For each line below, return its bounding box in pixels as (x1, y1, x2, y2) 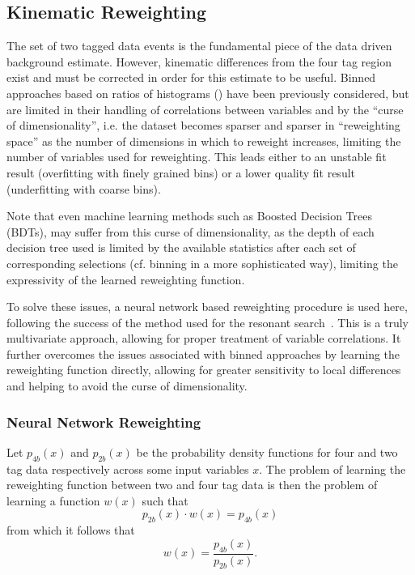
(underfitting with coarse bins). (6, 180, 161, 197)
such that (142, 492, 188, 509)
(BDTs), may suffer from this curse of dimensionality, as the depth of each (6, 223, 375, 240)
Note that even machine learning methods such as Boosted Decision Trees (6, 207, 372, 224)
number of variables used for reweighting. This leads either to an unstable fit (6, 148, 387, 165)
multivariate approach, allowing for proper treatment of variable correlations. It (6, 330, 401, 347)
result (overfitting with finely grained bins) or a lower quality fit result (6, 164, 356, 181)
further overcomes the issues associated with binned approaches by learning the (6, 345, 400, 362)
